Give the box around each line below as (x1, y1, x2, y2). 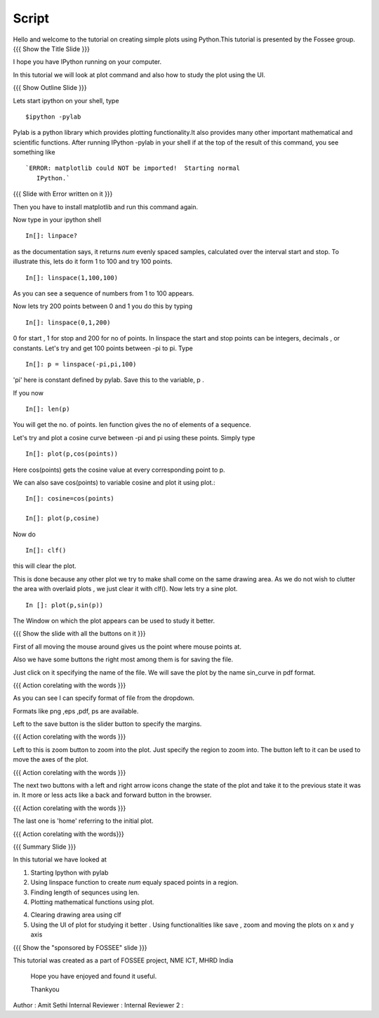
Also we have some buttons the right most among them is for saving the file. (13, 655, 234, 663)
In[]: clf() (25, 546, 67, 554)
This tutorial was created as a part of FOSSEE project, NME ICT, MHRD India (13, 956, 234, 965)
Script (13, 11, 49, 26)
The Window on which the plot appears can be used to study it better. (13, 616, 215, 625)
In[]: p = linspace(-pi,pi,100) (25, 360, 137, 368)
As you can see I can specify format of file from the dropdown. (13, 694, 195, 702)
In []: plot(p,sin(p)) (25, 601, 104, 609)
